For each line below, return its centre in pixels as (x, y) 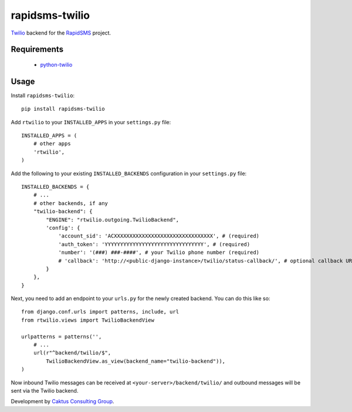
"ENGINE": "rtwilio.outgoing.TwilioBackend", (112, 219)
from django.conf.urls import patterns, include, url (100, 312)
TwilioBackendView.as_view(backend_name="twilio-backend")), (136, 361)
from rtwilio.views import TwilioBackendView (88, 320)
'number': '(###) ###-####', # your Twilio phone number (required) (159, 253)
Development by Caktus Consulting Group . (62, 401)
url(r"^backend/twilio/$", (72, 353)
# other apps (52, 144)
